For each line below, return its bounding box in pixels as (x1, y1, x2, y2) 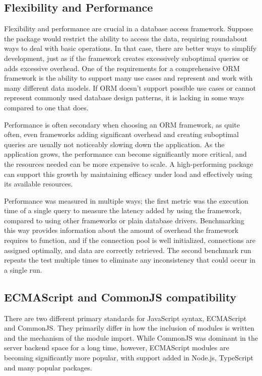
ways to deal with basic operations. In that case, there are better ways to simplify (4, 43, 257, 53)
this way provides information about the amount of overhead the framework (4, 225, 239, 235)
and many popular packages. (4, 362, 92, 372)
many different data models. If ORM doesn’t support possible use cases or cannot (4, 82, 256, 93)
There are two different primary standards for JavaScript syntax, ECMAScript (4, 312, 247, 323)
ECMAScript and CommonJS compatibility (4, 289, 237, 304)
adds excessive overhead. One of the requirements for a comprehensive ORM (4, 62, 240, 73)
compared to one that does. (4, 102, 89, 112)
